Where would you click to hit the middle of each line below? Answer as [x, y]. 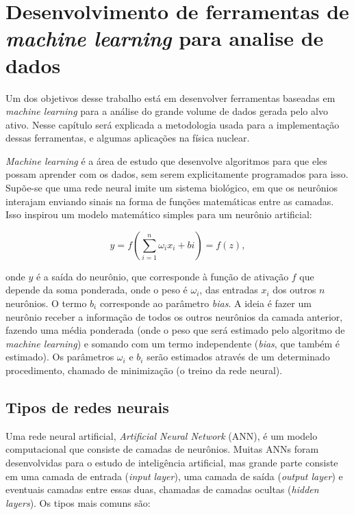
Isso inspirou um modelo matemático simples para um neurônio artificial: [159, 214]
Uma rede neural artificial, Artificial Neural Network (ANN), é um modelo [162, 435]
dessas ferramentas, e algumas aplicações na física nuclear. [128, 138]
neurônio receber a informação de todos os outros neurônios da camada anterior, [174, 316]
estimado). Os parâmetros [60, 357]
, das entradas [229, 290]
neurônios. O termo [46, 303]
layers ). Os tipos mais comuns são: [78, 502]
